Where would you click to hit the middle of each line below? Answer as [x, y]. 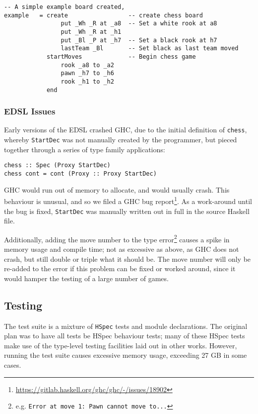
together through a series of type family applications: [85, 149]
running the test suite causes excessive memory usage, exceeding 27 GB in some [126, 355]
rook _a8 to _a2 [87, 65]
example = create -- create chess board [103, 15]
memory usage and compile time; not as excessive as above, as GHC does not [122, 249]
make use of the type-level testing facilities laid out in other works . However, [121, 345]
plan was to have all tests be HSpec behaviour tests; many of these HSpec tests [125, 336]
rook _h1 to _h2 [87, 81]
